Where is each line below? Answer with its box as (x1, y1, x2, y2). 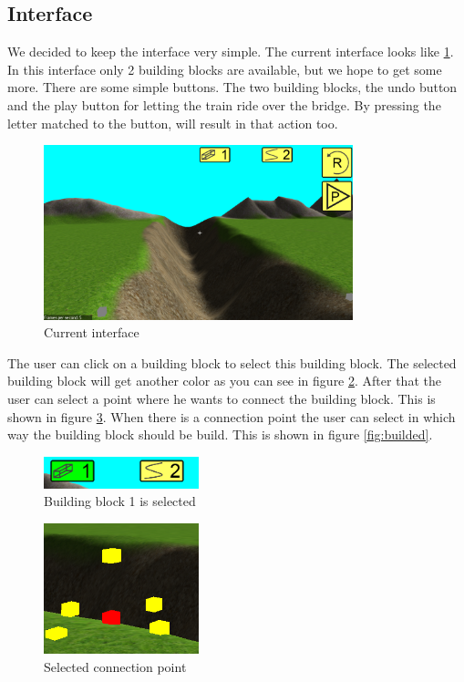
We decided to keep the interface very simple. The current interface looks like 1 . (7, 42, 454, 61)
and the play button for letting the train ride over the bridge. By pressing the (7, 95, 441, 114)
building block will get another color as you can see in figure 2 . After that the (7, 371, 441, 390)
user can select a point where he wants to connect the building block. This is (7, 389, 436, 408)
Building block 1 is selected (44, 491, 196, 511)
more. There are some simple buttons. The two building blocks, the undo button (7, 77, 458, 97)
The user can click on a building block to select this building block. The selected (7, 353, 457, 372)
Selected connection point (44, 657, 187, 677)
